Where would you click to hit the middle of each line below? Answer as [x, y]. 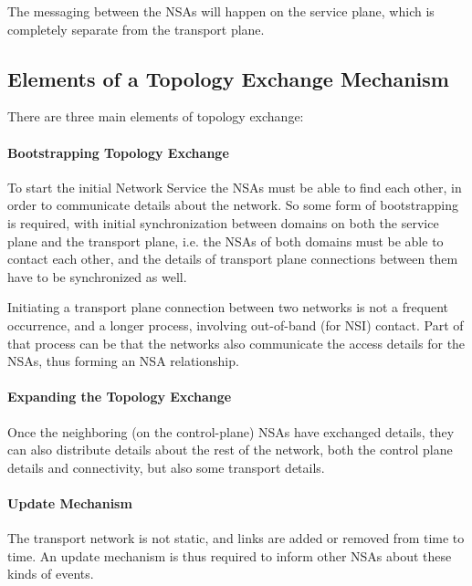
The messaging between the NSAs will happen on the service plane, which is [221, 11]
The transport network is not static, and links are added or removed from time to [236, 538]
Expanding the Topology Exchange [120, 397]
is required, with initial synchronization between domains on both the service [223, 222]
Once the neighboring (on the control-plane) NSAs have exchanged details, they [231, 431]
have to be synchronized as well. [97, 276]
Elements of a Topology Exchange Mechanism [228, 78]
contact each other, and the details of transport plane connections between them [233, 259]
